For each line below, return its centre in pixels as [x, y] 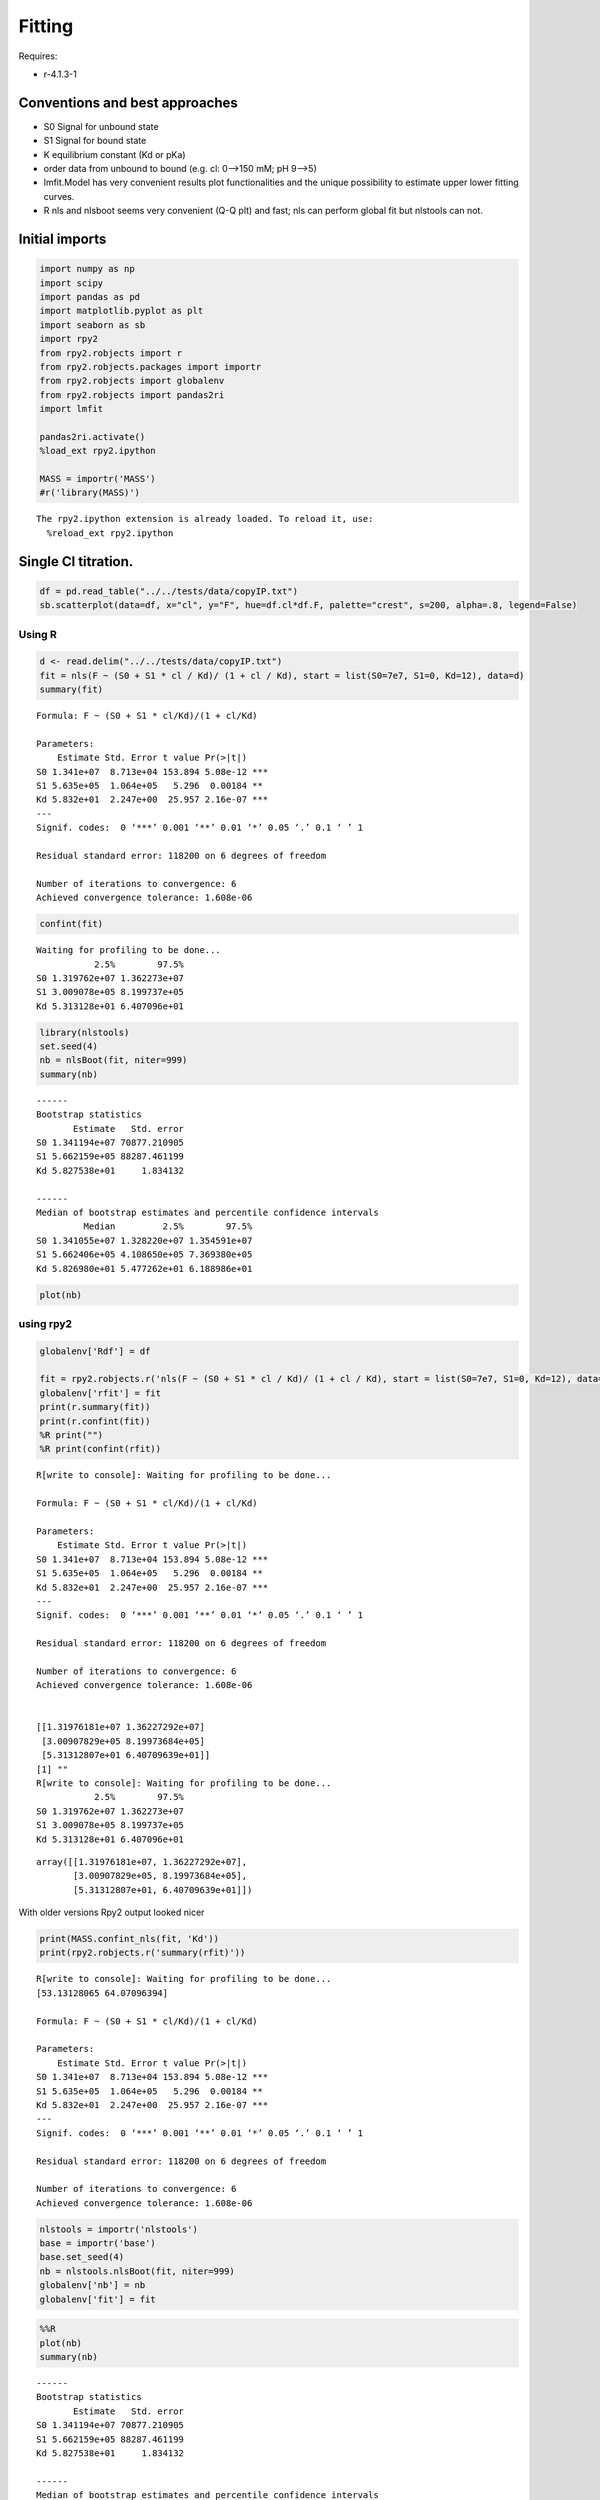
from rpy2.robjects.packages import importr [150, 366]
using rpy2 [45, 1323]
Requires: [38, 56]
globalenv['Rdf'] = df [95, 1351]
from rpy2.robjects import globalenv [132, 381]
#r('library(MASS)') [89, 493]
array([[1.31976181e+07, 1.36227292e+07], [142, 1861]
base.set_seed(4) [82, 2257]
